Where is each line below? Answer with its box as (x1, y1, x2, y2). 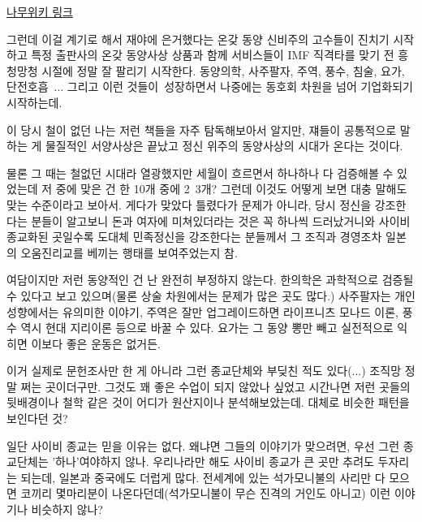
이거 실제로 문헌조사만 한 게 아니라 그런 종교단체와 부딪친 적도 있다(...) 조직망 (6, 362, 402, 379)
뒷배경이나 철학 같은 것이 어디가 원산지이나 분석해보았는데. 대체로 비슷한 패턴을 (6, 394, 410, 411)
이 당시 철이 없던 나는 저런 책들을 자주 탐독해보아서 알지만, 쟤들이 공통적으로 (6, 121, 397, 138)
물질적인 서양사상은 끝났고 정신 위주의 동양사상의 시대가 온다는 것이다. (45, 137, 403, 154)
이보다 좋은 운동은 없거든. (31, 334, 161, 352)
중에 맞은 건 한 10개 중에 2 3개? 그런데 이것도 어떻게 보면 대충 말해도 (55, 180, 407, 197)
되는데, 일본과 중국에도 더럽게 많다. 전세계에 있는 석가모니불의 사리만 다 (20, 468, 385, 485)
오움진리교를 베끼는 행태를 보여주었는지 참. (20, 244, 238, 261)
